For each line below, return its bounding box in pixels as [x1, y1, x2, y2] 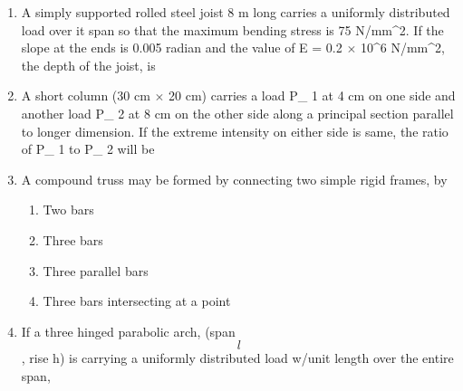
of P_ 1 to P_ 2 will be [21, 139, 155, 158]
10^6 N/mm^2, [360, 38, 445, 57]
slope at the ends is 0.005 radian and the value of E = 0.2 [21, 38, 342, 57]
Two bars [43, 200, 94, 219]
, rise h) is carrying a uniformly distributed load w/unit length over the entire [21, 348, 454, 367]
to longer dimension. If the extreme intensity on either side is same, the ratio [21, 121, 449, 140]
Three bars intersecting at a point [43, 291, 231, 310]
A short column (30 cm [21, 86, 150, 105]
